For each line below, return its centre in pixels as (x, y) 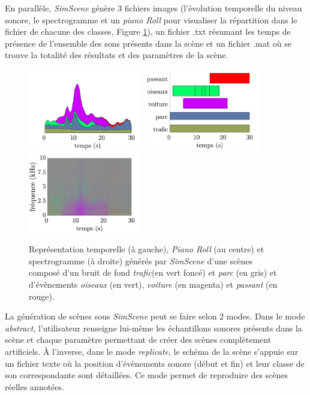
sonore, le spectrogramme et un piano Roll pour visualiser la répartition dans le (151, 19)
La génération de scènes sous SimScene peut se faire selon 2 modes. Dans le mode (155, 316)
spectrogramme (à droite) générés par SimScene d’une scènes (141, 260)
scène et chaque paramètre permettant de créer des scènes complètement (138, 340)
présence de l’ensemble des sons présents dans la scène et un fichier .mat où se (148, 43)
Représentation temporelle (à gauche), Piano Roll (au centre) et (147, 249)
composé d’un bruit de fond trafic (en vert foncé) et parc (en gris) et (153, 272)
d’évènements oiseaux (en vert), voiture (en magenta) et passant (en (153, 284)
